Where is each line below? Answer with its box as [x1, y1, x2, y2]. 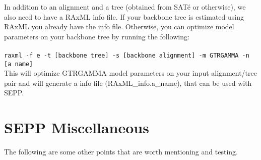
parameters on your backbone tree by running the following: [4, 31, 189, 41]
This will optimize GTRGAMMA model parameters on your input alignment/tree [4, 68, 257, 78]
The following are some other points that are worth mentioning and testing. [4, 146, 238, 157]
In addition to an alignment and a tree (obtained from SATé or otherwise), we [4, 2, 246, 12]
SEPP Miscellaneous [4, 117, 149, 138]
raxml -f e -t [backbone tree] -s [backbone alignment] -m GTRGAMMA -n [4, 51, 249, 59]
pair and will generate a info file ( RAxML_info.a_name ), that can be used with [4, 77, 252, 88]
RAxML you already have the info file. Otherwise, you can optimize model [4, 21, 234, 32]
